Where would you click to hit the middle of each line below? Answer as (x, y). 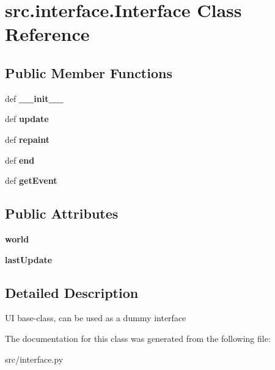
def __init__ (34, 98)
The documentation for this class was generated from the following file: (138, 338)
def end (20, 160)
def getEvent (31, 180)
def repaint (27, 139)
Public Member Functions (89, 72)
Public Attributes (62, 213)
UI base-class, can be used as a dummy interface (96, 318)
